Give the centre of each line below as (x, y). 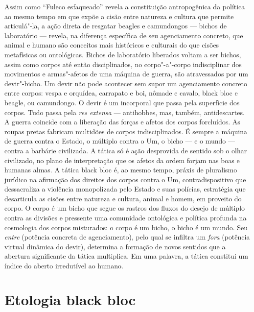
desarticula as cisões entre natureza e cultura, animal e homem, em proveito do (123, 198)
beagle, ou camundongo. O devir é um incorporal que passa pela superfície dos (122, 102)
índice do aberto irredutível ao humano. (64, 266)
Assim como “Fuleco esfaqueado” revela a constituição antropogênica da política (125, 6)
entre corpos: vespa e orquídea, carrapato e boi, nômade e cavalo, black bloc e (121, 93)
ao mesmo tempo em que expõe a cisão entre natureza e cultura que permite (119, 16)
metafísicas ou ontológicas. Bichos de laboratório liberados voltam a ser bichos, (123, 54)
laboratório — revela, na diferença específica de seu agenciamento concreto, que (124, 35)
